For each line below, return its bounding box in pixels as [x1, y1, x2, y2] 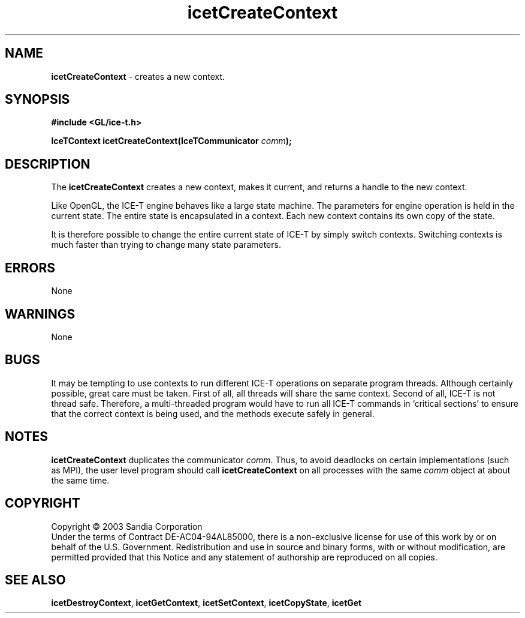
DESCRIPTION [5, 156, 90, 172]
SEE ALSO [5, 572, 66, 587]
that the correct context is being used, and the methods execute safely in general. [51, 408, 375, 419]
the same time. [51, 475, 110, 485]
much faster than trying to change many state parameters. [51, 239, 281, 250]
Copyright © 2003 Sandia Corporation [51, 521, 203, 532]
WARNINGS [5, 306, 76, 322]
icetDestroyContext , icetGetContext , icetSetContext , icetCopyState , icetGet [51, 598, 362, 608]
